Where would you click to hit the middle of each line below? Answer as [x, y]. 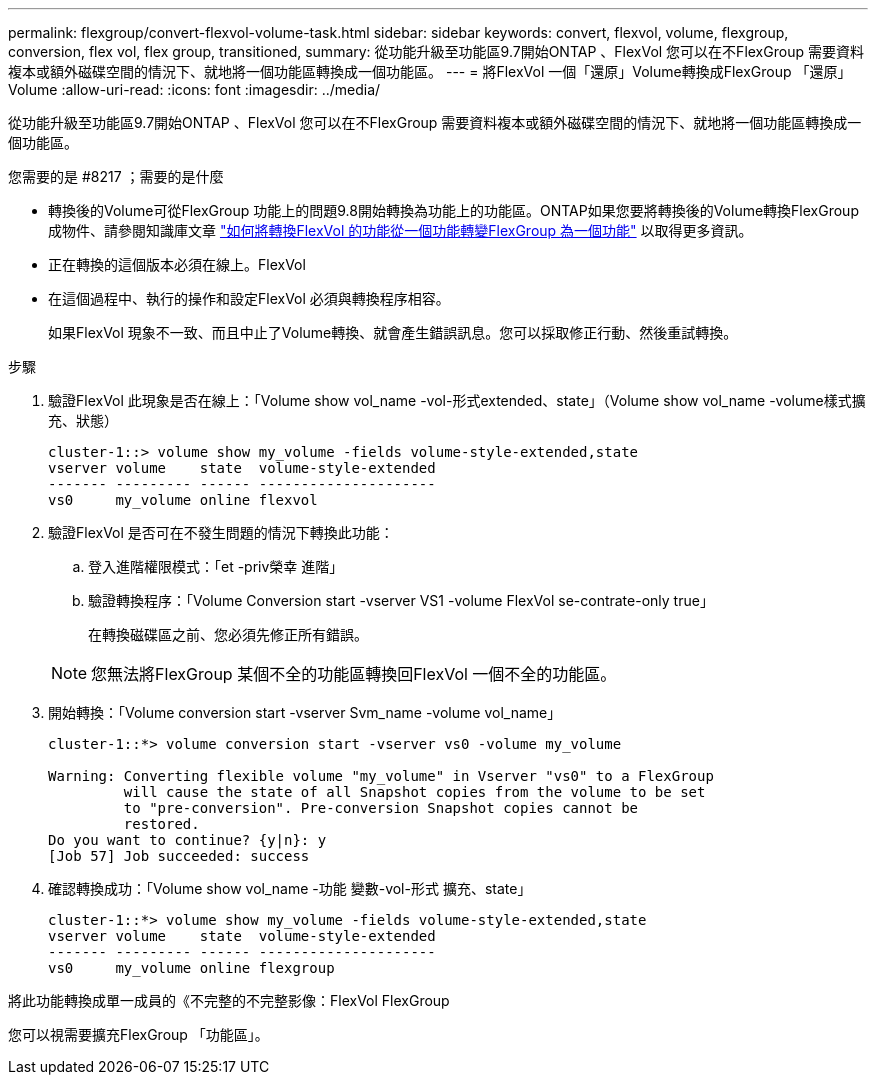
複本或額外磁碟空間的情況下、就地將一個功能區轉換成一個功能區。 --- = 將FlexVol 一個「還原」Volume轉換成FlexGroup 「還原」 [430, 71]
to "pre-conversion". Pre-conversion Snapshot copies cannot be [381, 808]
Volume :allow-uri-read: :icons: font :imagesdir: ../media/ [194, 89]
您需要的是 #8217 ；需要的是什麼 [116, 176]
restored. [161, 824]
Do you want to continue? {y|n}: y [187, 840]
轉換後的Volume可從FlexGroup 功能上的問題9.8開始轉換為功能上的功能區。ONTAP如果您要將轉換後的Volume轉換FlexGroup [453, 210]
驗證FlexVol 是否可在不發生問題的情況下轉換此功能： [221, 532]
